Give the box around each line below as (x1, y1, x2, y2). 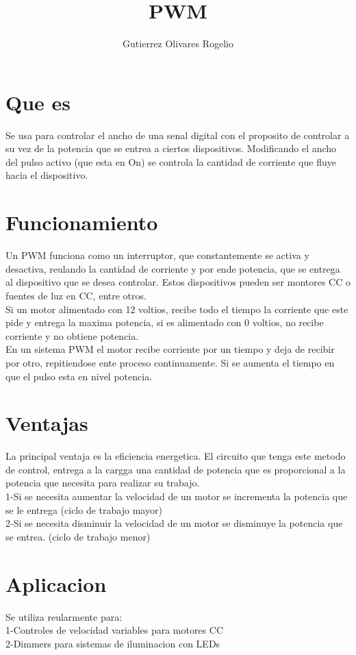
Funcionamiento (5, 208, 158, 236)
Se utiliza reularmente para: (5, 609, 123, 623)
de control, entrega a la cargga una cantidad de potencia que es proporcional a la (5, 462, 346, 476)
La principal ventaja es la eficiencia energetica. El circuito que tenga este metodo (5, 449, 346, 463)
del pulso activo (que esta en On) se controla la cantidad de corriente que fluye (5, 154, 336, 169)
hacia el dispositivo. (5, 168, 88, 182)
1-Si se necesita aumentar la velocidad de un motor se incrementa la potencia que (5, 489, 348, 503)
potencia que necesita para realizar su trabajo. (5, 475, 200, 490)
